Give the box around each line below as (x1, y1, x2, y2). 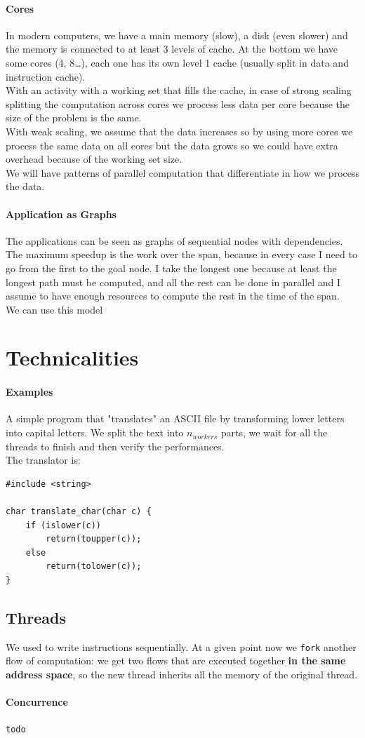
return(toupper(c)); (46, 534, 142, 544)
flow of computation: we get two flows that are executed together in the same (6, 653, 346, 668)
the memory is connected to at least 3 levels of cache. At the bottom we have (6, 41, 338, 56)
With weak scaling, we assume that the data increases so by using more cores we (6, 123, 353, 138)
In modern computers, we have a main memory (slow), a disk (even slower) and (6, 27, 348, 42)
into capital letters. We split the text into (6, 425, 184, 440)
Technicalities (6, 343, 139, 372)
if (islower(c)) (25, 520, 102, 530)
